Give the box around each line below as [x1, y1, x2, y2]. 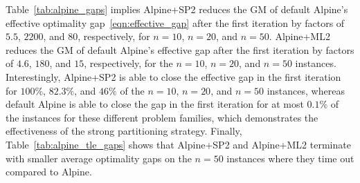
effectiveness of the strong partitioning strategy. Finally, [6, 124, 242, 138]
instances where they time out [226, 151, 354, 165]
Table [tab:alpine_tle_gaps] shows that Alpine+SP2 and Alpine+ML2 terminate [6, 137, 351, 151]
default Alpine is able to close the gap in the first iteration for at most [6, 97, 304, 111]
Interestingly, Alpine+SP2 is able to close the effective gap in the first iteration [6, 69, 341, 84]
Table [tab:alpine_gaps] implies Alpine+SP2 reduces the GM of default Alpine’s [6, 2, 348, 16]
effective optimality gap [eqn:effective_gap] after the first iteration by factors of [6, 15, 345, 30]
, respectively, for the [84, 56, 173, 70]
